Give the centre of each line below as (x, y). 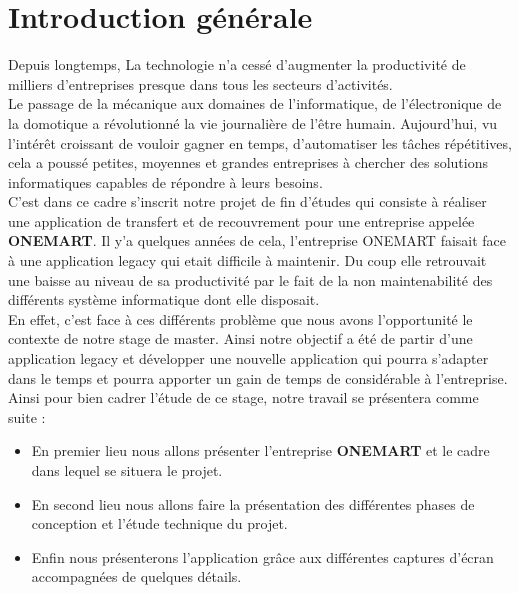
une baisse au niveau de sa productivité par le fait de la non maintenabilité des (250, 279)
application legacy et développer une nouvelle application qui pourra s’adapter (248, 358)
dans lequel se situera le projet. (127, 470)
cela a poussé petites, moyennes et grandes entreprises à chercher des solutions (248, 162)
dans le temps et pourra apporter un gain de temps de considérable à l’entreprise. (258, 377)
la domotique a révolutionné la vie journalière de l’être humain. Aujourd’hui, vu (253, 122)
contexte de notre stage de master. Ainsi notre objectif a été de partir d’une (240, 338)
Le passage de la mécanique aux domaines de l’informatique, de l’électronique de (255, 103)
